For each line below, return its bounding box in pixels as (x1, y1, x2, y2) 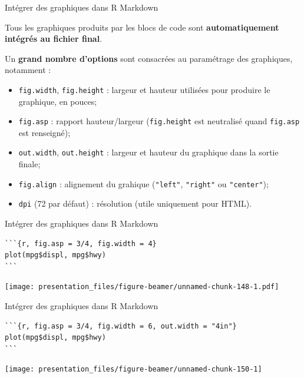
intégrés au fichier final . (5, 32, 103, 45)
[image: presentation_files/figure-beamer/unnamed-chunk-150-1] (5, 365, 262, 374)
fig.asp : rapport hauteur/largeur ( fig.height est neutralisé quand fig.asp (18, 115, 300, 127)
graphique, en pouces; (18, 95, 97, 107)
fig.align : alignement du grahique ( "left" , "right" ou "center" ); (18, 177, 269, 190)
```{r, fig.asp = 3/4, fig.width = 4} (5, 239, 157, 248)
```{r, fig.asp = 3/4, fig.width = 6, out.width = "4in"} (5, 321, 237, 330)
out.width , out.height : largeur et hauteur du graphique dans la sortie (18, 146, 279, 158)
